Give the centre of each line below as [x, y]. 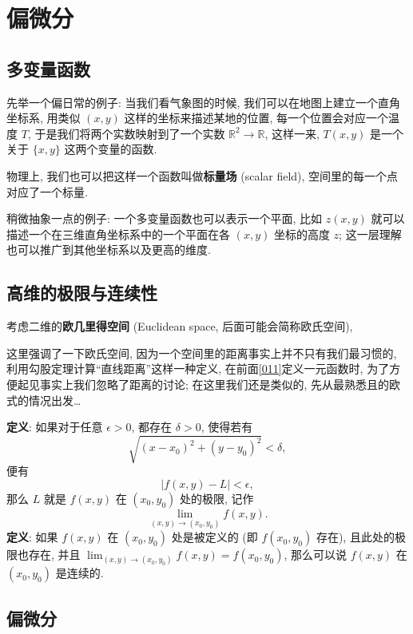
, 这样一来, [292, 133]
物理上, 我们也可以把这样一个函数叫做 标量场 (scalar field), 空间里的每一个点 [203, 175]
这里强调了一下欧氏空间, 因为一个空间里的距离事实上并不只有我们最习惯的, [202, 353]
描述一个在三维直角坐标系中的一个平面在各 [118, 234]
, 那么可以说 [316, 555]
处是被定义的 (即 [214, 537]
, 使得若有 [227, 427]
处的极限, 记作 [216, 498]
